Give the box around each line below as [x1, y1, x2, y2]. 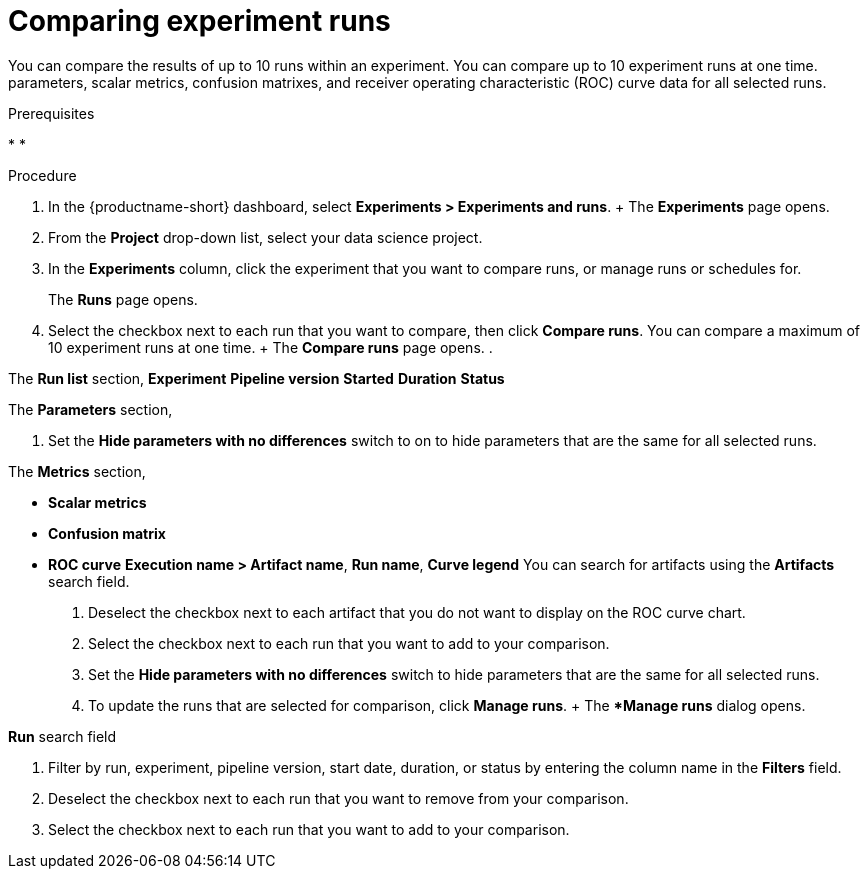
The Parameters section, [8, 400, 173, 418]
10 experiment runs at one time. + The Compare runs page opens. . [48, 338, 493, 356]
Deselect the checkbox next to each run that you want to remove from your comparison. [48, 789, 629, 807]
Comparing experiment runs [8, 4, 391, 38]
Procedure [8, 166, 77, 184]
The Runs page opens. [48, 290, 198, 308]
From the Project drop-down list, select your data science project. [48, 228, 483, 246]
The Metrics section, [8, 462, 146, 480]
